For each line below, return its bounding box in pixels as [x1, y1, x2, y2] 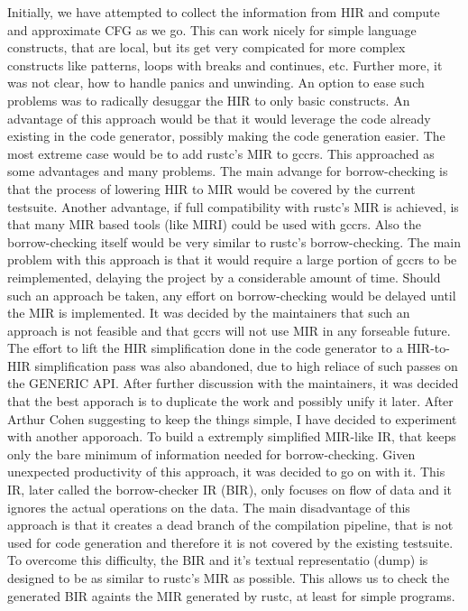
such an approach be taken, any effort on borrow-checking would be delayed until [7, 285, 456, 304]
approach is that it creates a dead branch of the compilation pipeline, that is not [7, 515, 454, 534]
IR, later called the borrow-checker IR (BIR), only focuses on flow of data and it [7, 480, 452, 499]
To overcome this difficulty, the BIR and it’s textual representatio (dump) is [7, 551, 428, 569]
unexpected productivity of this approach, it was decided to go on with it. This [7, 462, 445, 481]
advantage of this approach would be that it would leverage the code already [7, 108, 431, 127]
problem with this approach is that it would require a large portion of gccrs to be [7, 250, 457, 269]
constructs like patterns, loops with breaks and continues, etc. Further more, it [7, 55, 443, 74]
